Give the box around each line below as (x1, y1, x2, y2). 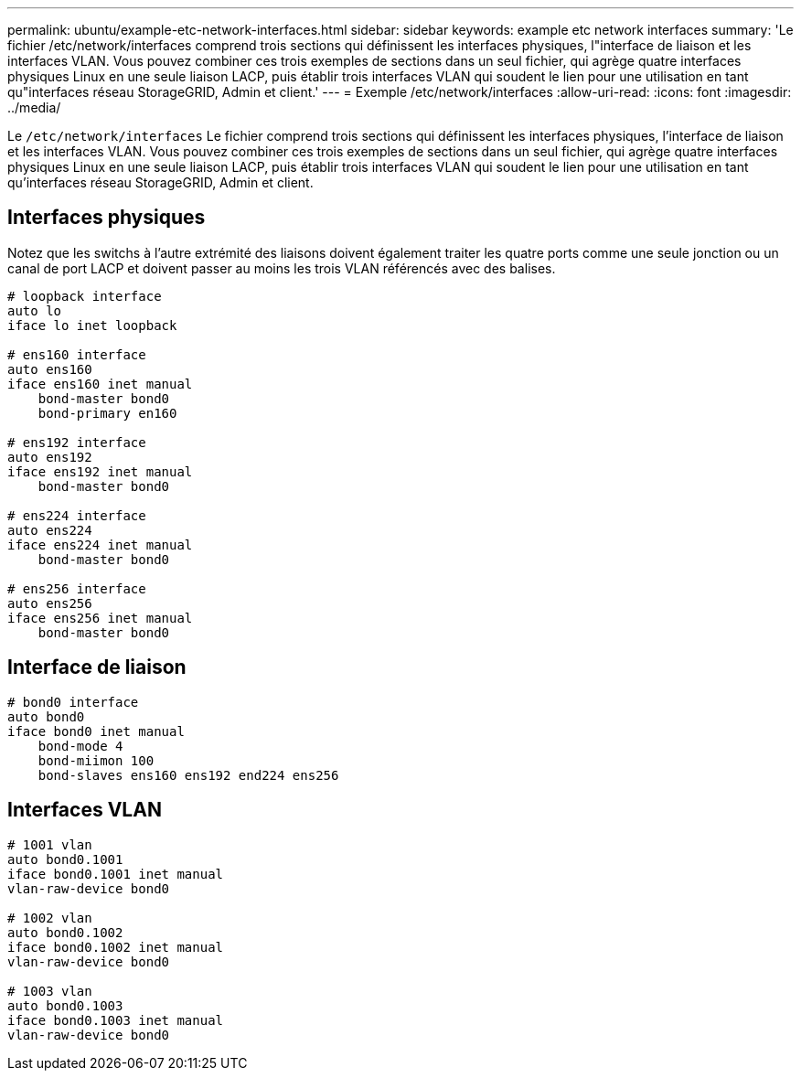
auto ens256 (7, 595, 92, 611)
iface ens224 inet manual (7, 537, 193, 552)
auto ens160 (7, 361, 92, 377)
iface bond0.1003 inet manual (7, 1012, 224, 1028)
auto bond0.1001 (7, 851, 123, 867)
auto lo (7, 303, 62, 318)
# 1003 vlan (7, 983, 92, 998)
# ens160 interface (7, 347, 146, 362)
